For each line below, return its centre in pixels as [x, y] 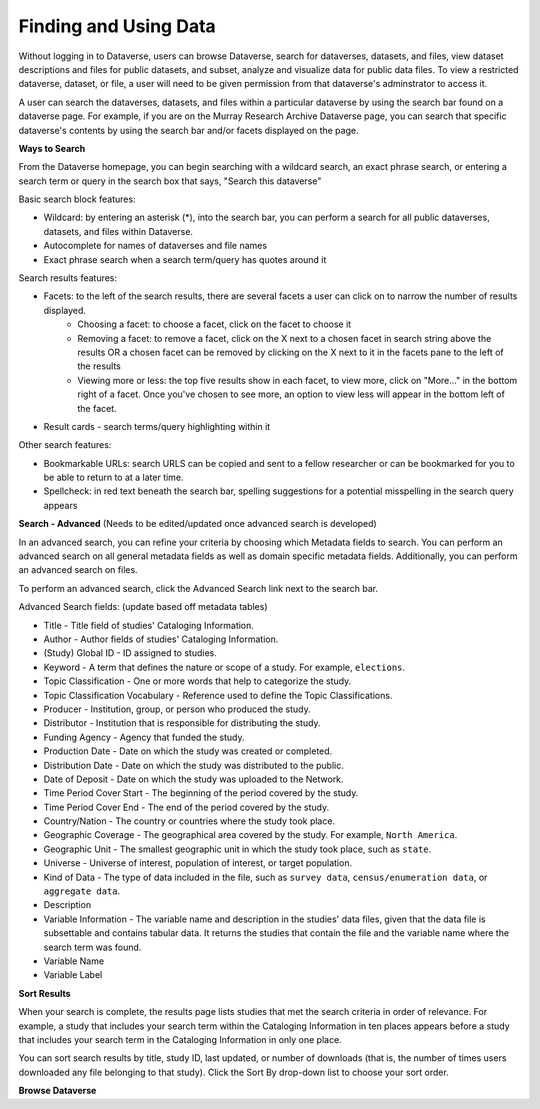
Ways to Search [52, 148]
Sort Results [44, 993]
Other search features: [65, 445]
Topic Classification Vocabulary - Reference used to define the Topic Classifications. [218, 695]
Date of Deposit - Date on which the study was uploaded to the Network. [193, 779]
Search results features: [68, 278]
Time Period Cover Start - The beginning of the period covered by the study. [201, 793]
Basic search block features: [77, 199]
